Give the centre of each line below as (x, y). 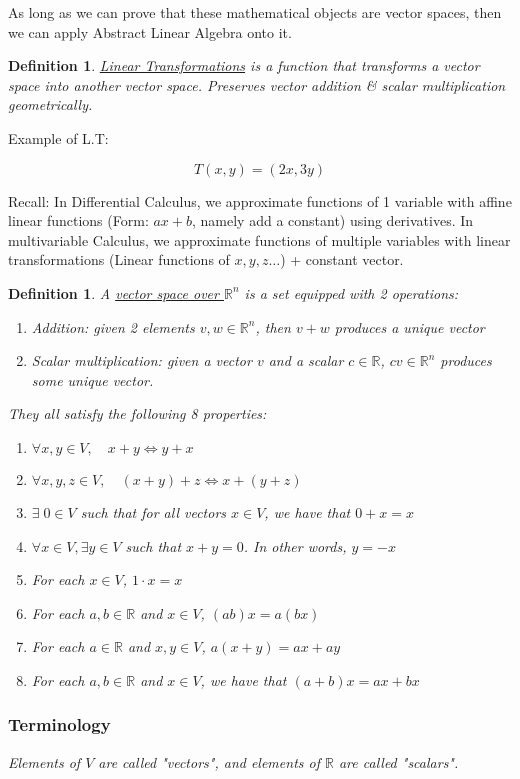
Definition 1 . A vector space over (113, 292)
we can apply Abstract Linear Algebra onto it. (150, 31)
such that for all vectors (153, 511)
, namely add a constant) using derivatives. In (333, 220)
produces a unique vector (409, 326)
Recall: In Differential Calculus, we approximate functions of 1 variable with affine (260, 200)
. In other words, (295, 545)
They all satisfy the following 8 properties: (137, 413)
